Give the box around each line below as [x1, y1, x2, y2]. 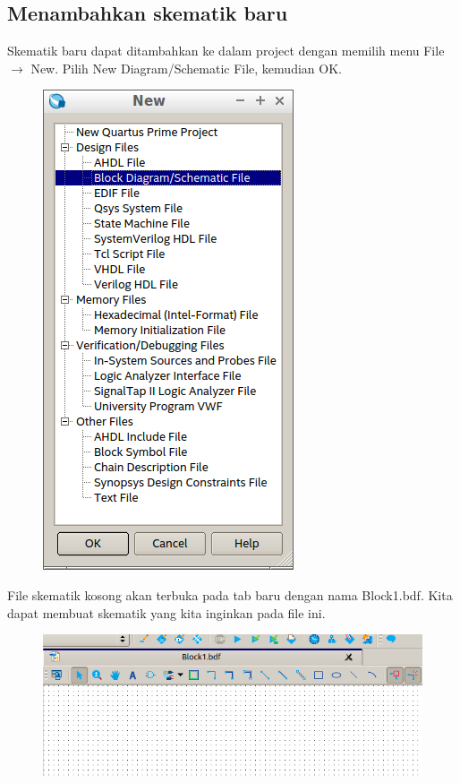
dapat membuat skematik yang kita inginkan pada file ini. [7, 603, 326, 622]
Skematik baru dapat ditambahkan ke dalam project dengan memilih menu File [7, 41, 445, 60]
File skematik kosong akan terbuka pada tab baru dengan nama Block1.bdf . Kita [7, 585, 453, 604]
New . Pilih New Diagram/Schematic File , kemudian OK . [30, 58, 342, 77]
